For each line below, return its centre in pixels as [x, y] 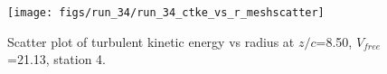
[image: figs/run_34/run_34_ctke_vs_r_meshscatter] [166, 13]
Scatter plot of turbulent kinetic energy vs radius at [151, 41]
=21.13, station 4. [57, 59]
